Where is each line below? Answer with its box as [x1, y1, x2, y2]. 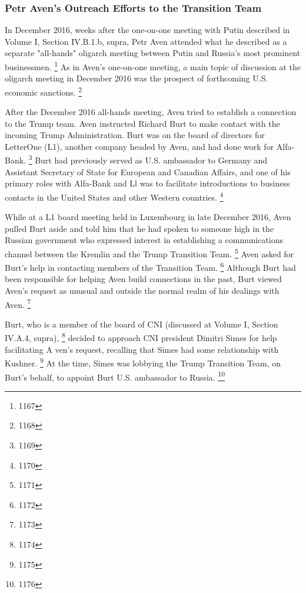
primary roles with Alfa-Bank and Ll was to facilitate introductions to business [5, 177, 290, 189]
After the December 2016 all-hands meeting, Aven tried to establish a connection [5, 106, 297, 118]
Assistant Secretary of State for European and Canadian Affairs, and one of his [5, 165, 291, 178]
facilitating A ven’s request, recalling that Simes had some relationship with [5, 343, 279, 355]
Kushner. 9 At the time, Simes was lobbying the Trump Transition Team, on [5, 355, 281, 369]
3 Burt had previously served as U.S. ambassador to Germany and [28, 152, 267, 166]
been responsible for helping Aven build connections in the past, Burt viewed [5, 273, 282, 285]
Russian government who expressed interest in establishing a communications [5, 234, 284, 246]
